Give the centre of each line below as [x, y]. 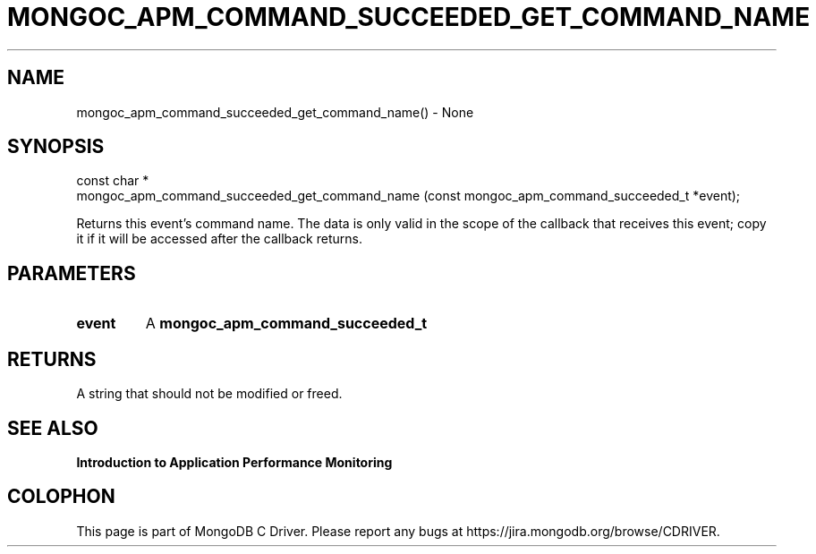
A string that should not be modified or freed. [209, 394]
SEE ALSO [53, 428]
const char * [113, 181]
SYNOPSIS [56, 147]
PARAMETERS [72, 273]
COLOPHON [61, 497]
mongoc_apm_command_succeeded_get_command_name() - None [275, 112]
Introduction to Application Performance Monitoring [234, 462]
